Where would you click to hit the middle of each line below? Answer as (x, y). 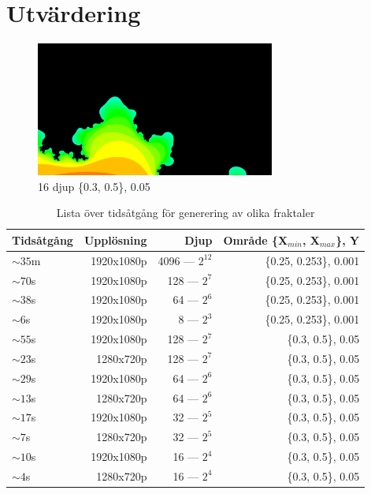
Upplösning (115, 240)
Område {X (256, 240)
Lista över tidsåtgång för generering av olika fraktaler (185, 213)
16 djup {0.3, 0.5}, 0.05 (94, 186)
